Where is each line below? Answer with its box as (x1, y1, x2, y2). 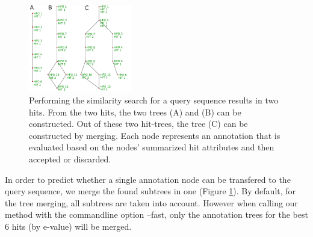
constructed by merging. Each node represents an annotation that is (29, 129, 280, 141)
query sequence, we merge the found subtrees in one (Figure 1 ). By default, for (5, 185, 296, 197)
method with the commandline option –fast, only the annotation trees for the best (5, 208, 308, 221)
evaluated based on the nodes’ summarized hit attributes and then (29, 141, 274, 153)
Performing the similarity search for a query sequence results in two (29, 94, 279, 106)
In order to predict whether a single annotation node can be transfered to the (5, 173, 291, 185)
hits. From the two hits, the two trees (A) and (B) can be (29, 105, 241, 118)
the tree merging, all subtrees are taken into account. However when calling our (5, 196, 298, 209)
